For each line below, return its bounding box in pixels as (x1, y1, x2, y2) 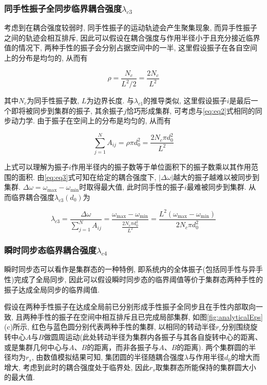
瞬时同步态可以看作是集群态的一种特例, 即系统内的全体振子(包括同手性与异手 (4, 264, 263, 274)
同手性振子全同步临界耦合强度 (4, 2, 122, 14)
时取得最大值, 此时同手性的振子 (79, 181, 184, 192)
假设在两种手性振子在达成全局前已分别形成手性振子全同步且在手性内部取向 (4, 301, 256, 312)
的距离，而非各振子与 (87, 341, 159, 352)
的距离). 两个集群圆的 (177, 341, 249, 352)
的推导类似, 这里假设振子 (143, 95, 227, 105)
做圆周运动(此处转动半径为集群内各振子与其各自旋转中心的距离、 (44, 331, 262, 342)
